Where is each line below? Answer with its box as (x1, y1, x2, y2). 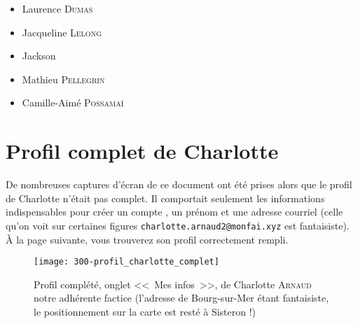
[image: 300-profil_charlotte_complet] (34, 257, 219, 267)
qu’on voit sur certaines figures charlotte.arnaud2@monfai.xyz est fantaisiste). (6, 218, 350, 232)
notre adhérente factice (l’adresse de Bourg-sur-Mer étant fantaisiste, (34, 290, 329, 305)
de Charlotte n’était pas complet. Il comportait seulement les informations (6, 190, 325, 205)
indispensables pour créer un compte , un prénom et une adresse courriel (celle (6, 204, 343, 219)
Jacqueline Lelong (22, 24, 102, 39)
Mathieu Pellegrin (22, 71, 105, 86)
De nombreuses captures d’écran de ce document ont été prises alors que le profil (6, 177, 352, 192)
